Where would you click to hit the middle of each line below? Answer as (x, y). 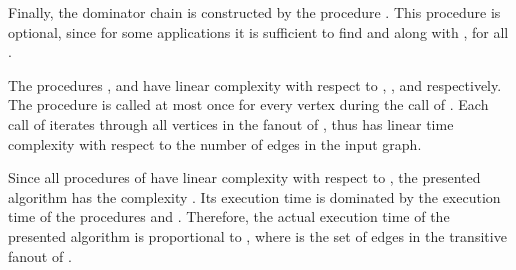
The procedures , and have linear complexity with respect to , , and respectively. (255, 84)
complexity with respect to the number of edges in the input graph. (215, 143)
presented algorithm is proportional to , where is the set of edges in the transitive (257, 235)
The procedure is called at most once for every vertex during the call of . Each (248, 104)
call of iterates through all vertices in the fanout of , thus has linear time (231, 123)
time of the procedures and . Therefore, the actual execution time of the (229, 216)
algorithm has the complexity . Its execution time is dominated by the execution (254, 196)
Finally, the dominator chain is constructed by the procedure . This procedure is (254, 12)
